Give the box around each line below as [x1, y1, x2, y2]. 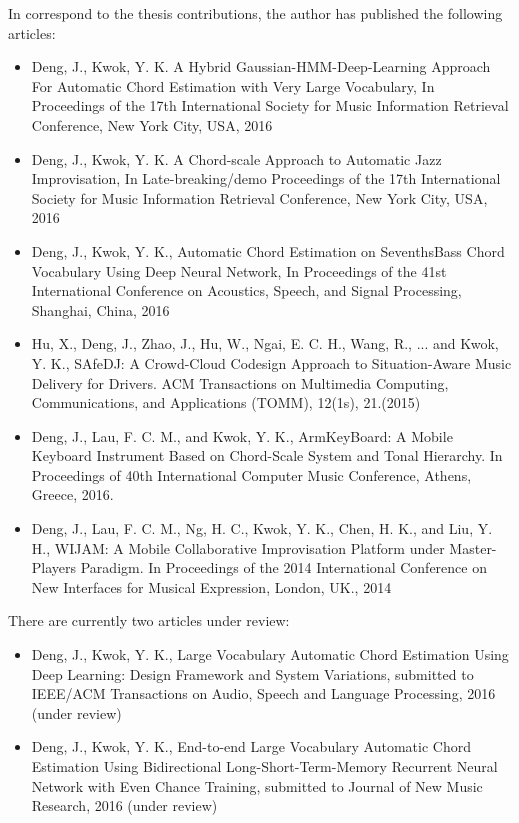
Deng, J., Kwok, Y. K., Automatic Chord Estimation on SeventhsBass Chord [31, 240, 505, 261]
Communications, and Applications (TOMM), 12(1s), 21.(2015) [31, 392, 421, 413]
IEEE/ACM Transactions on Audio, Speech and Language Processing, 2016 [31, 683, 496, 704]
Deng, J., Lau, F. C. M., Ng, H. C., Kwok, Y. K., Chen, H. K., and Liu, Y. [31, 518, 493, 539]
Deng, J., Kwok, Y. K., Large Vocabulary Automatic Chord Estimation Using [31, 644, 509, 665]
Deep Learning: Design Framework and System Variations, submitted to [31, 663, 474, 684]
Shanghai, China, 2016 [31, 299, 170, 320]
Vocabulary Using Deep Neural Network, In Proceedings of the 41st [31, 260, 447, 281]
